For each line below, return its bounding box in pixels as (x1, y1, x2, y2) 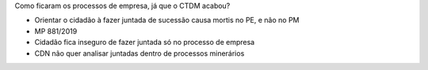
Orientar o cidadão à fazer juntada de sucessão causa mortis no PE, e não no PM (34, 16, 300, 25)
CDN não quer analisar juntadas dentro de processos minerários (34, 48, 245, 58)
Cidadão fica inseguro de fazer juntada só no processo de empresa (34, 38, 255, 47)
